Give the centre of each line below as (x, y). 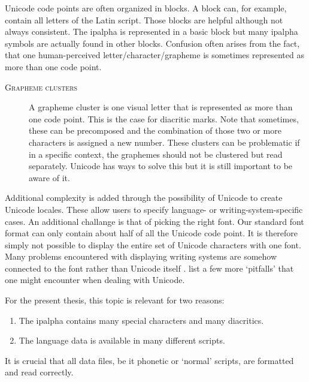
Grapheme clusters (41, 87)
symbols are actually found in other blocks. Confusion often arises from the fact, (152, 43)
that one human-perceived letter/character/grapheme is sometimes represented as (154, 55)
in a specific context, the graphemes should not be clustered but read (156, 154)
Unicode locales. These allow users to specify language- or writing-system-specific (154, 209)
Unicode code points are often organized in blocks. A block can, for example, (146, 8)
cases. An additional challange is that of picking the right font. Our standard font (154, 221)
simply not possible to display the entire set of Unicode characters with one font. (153, 244)
